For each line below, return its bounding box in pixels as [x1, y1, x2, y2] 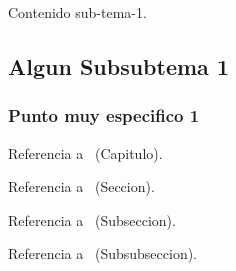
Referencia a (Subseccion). [8, 209, 176, 230]
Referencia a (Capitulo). [8, 142, 163, 163]
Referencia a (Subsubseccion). [8, 243, 197, 264]
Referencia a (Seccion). [8, 176, 155, 197]
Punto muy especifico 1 [8, 103, 200, 128]
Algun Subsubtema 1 [8, 50, 229, 81]
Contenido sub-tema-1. [8, 2, 147, 22]
